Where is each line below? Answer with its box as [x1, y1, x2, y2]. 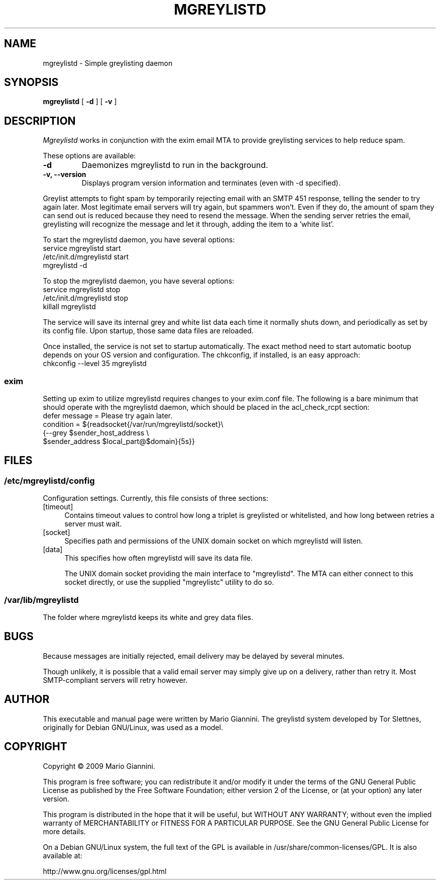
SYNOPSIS [4, 76, 59, 89]
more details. [43, 827, 86, 836]
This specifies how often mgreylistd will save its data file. [64, 554, 253, 563]
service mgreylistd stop [43, 285, 121, 294]
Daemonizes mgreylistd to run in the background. [81, 160, 268, 170]
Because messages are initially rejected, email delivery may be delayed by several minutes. [43, 651, 345, 660]
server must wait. [64, 519, 122, 528]
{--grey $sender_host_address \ [43, 428, 149, 437]
